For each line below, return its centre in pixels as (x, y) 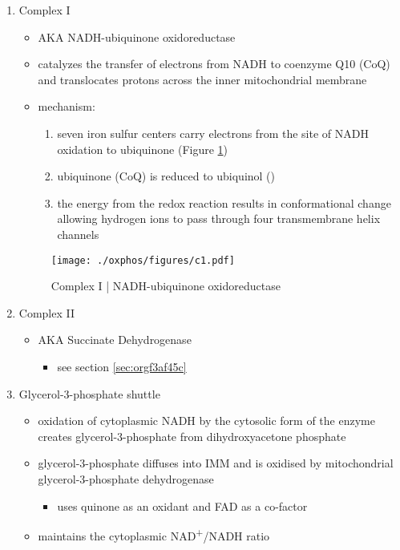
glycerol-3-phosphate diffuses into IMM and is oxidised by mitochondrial (216, 463)
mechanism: (67, 106)
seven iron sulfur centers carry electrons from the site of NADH (213, 133)
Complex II (47, 312)
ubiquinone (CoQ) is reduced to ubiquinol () (166, 176)
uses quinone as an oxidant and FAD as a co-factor (182, 506)
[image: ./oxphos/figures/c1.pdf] (143, 260)
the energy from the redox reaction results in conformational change (224, 202)
